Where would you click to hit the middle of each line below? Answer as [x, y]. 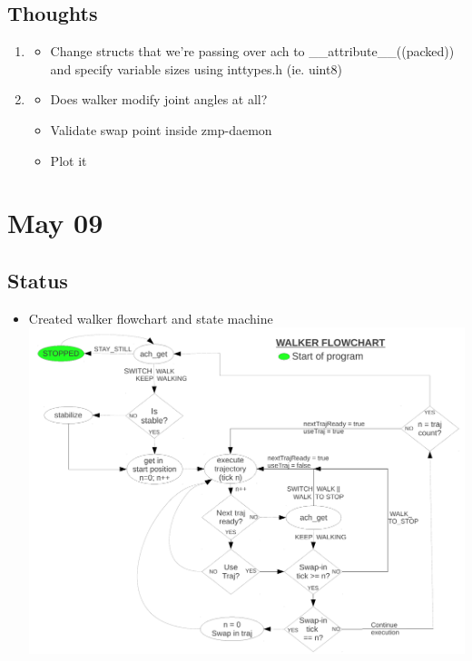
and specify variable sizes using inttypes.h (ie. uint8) [196, 68]
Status [38, 280]
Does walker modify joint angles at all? [159, 99]
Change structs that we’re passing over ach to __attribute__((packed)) [252, 51]
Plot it [69, 160]
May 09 [55, 223]
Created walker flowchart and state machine [151, 318]
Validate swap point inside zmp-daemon [161, 129]
